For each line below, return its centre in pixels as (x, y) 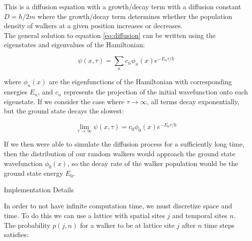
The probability (27, 225)
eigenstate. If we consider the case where (64, 101)
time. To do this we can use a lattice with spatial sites (84, 215)
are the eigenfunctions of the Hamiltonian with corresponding (140, 82)
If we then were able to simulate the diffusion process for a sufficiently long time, (124, 144)
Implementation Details (39, 189)
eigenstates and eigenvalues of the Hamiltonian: (75, 45)
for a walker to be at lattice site (127, 225)
